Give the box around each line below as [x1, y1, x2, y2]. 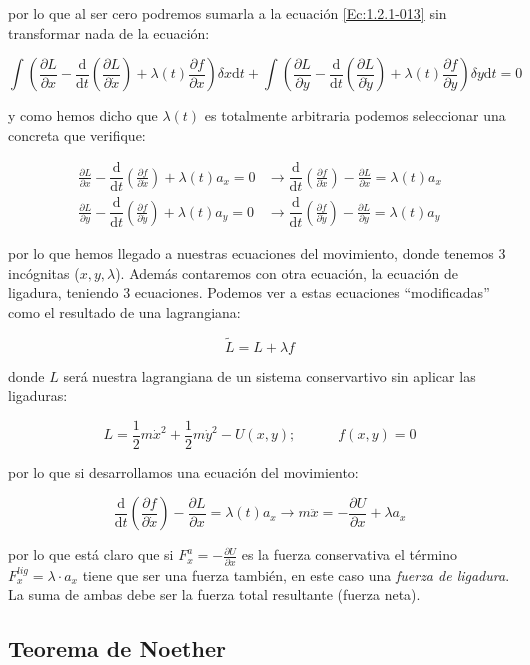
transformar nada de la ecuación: [8, 22, 210, 43]
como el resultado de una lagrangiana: [8, 301, 241, 322]
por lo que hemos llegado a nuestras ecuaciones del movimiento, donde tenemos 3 [8, 242, 506, 263]
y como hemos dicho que [8, 105, 158, 126]
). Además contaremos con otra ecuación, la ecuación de [115, 262, 458, 283]
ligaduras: [8, 385, 68, 406]
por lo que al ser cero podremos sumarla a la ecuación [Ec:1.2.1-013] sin [8, 3, 447, 23]
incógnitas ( [8, 262, 80, 283]
